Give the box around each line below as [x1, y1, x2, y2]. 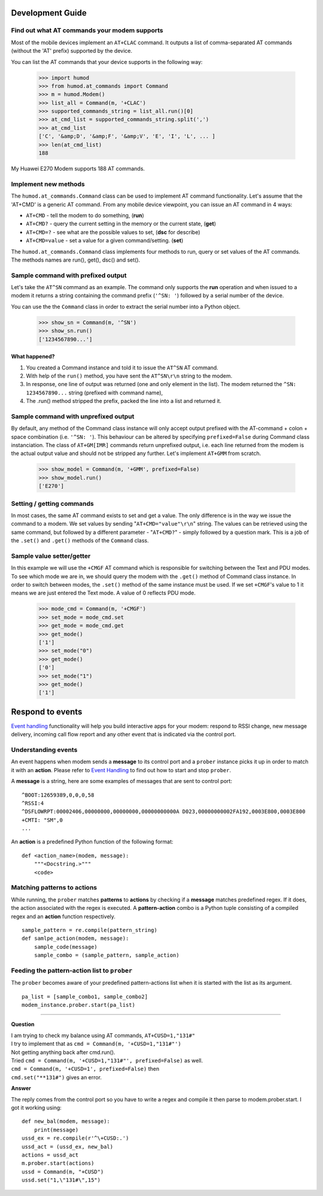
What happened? [11, 353, 55, 360]
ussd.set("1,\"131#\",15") [22, 1177, 101, 1183]
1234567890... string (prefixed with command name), [26, 389, 163, 396]
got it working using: [11, 1104, 62, 1111]
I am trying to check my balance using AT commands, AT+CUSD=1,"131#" [11, 1031, 196, 1039]
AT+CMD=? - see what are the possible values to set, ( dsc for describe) [26, 228, 200, 236]
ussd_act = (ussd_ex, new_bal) [22, 1143, 114, 1150]
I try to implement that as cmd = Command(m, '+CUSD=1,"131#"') [11, 1040, 182, 1048]
